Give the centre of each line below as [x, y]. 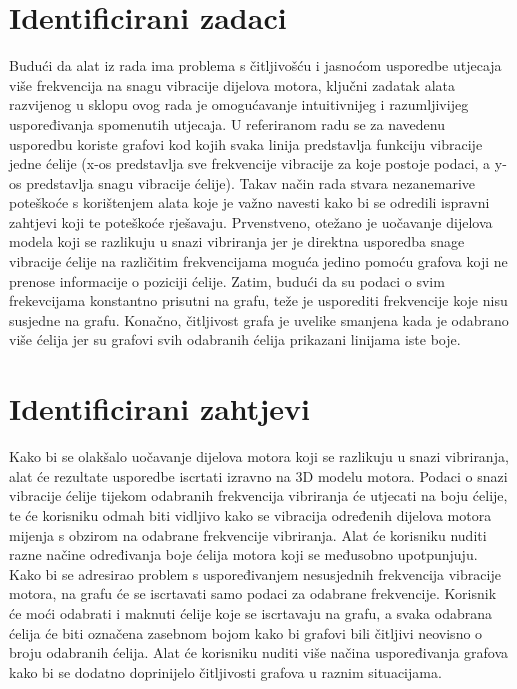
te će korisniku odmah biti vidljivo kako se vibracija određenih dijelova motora [250, 514]
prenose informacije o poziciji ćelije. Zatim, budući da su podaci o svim [227, 280]
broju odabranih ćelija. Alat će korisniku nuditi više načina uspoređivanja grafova [259, 652]
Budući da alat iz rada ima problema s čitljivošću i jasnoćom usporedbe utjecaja [255, 65]
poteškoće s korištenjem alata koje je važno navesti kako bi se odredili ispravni [249, 202]
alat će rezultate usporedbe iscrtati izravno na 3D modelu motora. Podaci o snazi [258, 475]
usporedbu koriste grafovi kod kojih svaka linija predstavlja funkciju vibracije [246, 143]
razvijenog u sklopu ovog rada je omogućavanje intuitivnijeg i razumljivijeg [239, 104]
